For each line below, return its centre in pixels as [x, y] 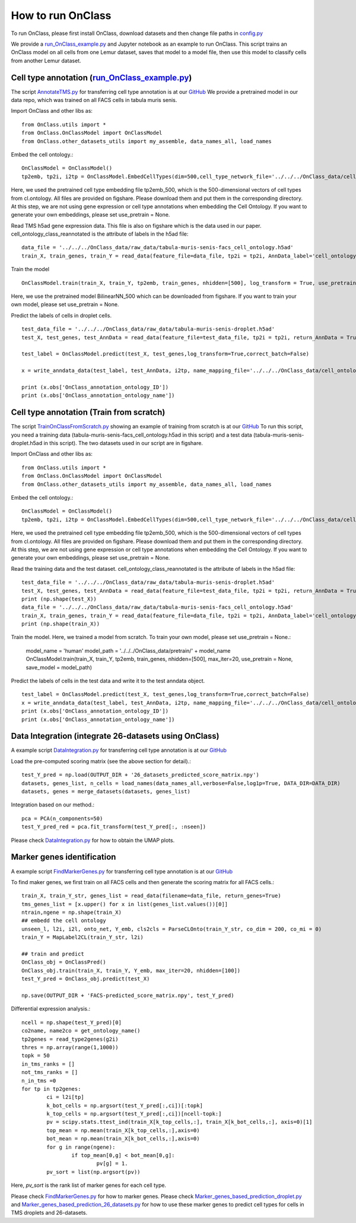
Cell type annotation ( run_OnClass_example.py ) [101, 77]
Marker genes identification [63, 857]
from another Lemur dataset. [46, 61]
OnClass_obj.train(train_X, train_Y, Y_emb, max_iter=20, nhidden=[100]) [131, 971]
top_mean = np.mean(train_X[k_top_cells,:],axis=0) [123, 1130]
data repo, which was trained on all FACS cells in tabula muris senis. [94, 100]
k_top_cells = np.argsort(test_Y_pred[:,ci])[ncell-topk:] [134, 1114]
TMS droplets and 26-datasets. [49, 1213]
